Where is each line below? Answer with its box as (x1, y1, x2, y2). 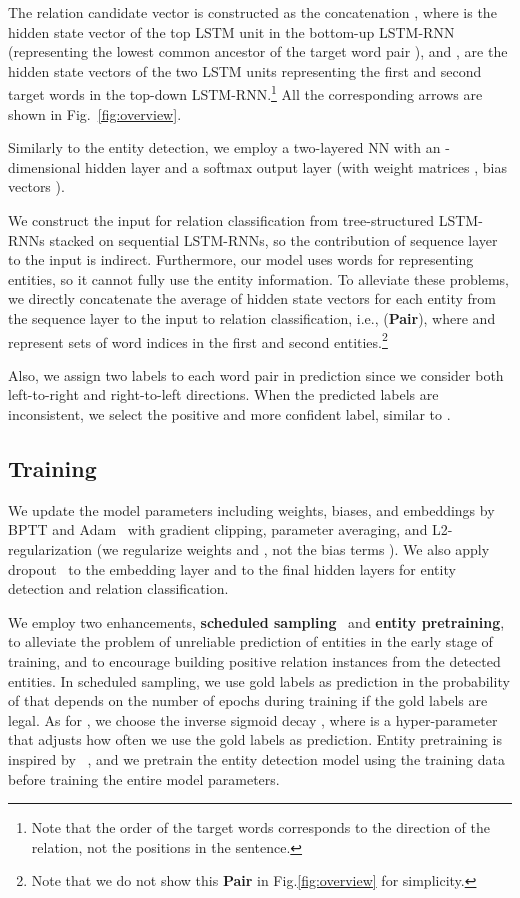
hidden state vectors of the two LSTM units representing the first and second (8, 60, 482, 81)
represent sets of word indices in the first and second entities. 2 (8, 328, 388, 352)
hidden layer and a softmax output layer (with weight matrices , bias (85, 156, 507, 177)
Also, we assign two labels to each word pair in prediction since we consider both (8, 364, 504, 385)
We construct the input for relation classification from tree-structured (8, 210, 435, 230)
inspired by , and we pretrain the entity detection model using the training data (8, 748, 505, 769)
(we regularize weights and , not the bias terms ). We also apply (96, 538, 490, 559)
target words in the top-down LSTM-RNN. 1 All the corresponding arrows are (8, 81, 483, 105)
